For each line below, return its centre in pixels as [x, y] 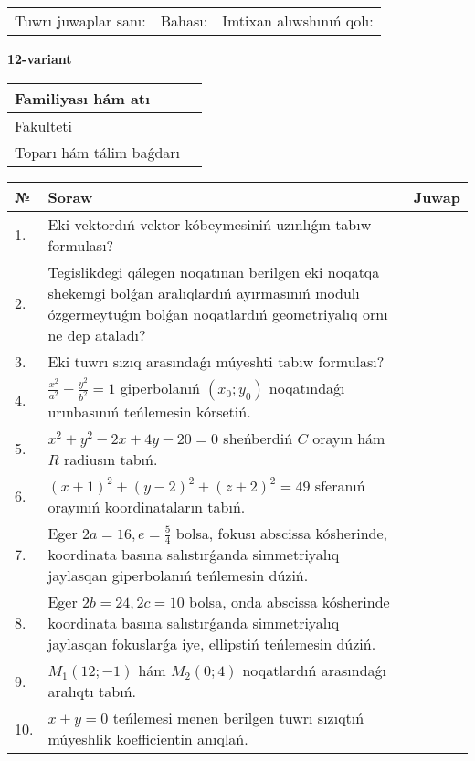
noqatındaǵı [307, 387]
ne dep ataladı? [97, 334]
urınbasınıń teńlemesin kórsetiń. [149, 411]
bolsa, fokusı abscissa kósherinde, [281, 533]
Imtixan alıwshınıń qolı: [298, 21]
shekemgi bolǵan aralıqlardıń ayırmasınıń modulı [204, 292]
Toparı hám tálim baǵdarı [98, 152]
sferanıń [340, 485]
